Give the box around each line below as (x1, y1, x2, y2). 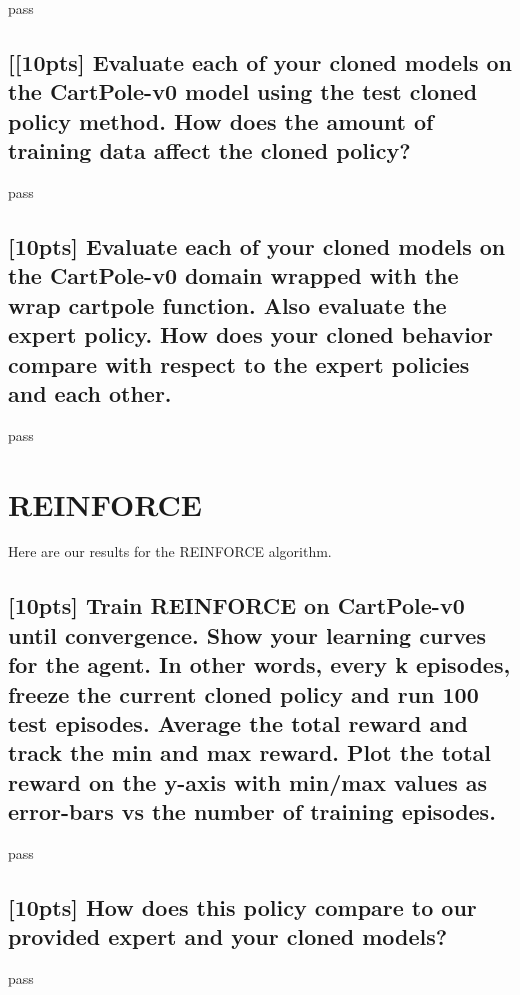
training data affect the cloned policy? (8, 135, 411, 166)
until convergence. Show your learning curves (8, 619, 486, 650)
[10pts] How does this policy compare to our (8, 891, 477, 922)
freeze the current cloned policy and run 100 (8, 678, 479, 709)
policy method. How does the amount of (8, 105, 434, 136)
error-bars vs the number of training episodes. (8, 796, 496, 827)
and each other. (8, 377, 172, 408)
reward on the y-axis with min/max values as (8, 766, 488, 797)
